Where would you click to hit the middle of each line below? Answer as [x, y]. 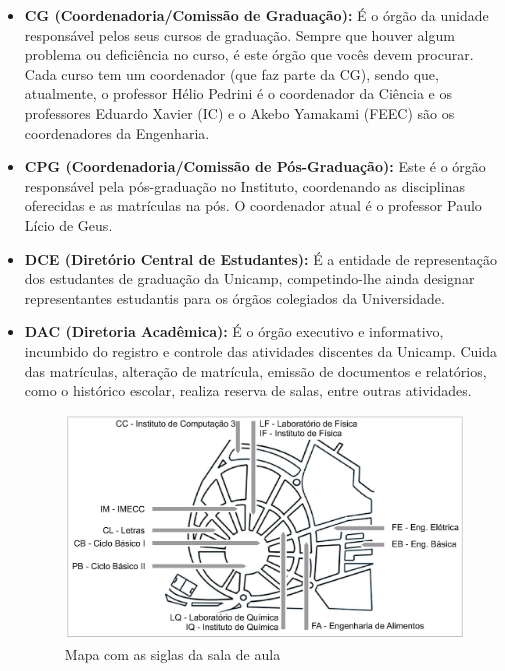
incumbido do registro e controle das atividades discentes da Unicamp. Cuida [261, 350]
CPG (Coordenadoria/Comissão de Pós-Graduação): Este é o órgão [255, 166]
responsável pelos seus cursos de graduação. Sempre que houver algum [239, 34]
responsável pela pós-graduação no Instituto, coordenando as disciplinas [244, 185]
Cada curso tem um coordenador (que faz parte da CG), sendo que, [231, 73]
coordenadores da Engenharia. [117, 132]
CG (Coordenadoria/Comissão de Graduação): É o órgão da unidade [256, 15]
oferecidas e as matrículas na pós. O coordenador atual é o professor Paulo [253, 205]
